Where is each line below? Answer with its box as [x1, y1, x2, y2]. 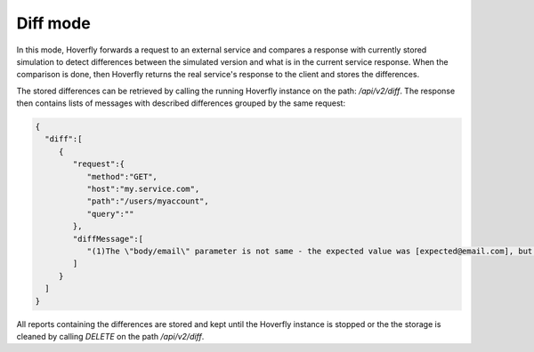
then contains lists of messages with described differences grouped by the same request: [16, 98, 346, 108]
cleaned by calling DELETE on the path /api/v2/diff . [16, 331, 205, 341]
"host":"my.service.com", [86, 184, 200, 195]
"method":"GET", [86, 172, 158, 181]
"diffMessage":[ [72, 234, 144, 244]
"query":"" [86, 209, 134, 219]
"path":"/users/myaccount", [86, 196, 209, 206]
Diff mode [16, 13, 91, 33]
